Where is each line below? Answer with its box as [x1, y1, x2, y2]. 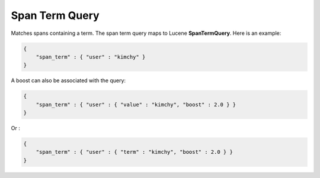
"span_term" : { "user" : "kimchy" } [36, 53, 146, 60]
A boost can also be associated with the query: [11, 77, 126, 84]
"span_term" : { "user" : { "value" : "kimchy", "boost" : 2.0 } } [36, 101, 236, 108]
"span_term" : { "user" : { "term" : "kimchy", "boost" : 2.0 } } [36, 148, 233, 156]
